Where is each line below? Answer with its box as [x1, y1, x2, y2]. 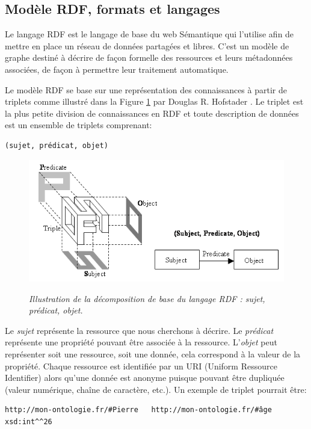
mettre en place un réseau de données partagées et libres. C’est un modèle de [5, 39, 289, 52]
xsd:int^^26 [5, 418, 52, 426]
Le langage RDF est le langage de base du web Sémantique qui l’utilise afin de [5, 28, 294, 40]
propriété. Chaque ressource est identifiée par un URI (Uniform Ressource [5, 359, 277, 372]
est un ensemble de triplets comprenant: [5, 119, 152, 131]
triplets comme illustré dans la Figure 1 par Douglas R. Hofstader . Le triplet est [5, 95, 304, 108]
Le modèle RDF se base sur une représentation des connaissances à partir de [5, 83, 287, 96]
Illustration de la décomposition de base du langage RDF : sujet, [29, 292, 265, 304]
